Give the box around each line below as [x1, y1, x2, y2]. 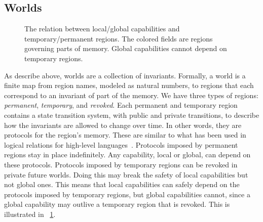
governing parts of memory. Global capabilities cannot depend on [24, 43, 227, 54]
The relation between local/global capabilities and [24, 23, 180, 34]
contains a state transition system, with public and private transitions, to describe [4, 109, 259, 120]
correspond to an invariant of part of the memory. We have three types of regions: [4, 90, 258, 100]
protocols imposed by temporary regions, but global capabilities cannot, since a [4, 189, 250, 199]
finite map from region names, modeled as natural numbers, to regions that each [4, 80, 254, 91]
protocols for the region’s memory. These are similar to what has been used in [4, 129, 246, 140]
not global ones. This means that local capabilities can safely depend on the [4, 179, 240, 190]
